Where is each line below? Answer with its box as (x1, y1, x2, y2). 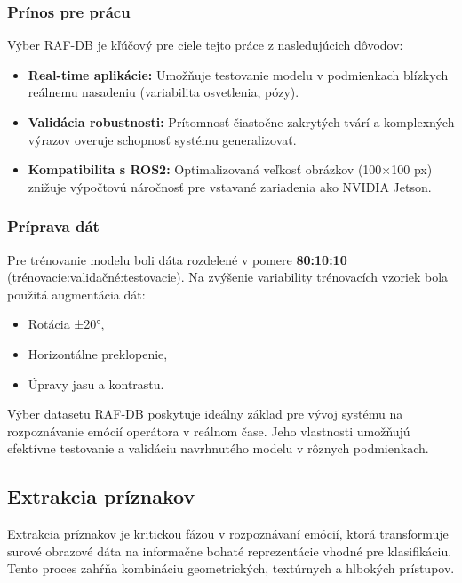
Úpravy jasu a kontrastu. (28, 374, 164, 393)
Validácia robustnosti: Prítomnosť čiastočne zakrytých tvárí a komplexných (28, 113, 455, 131)
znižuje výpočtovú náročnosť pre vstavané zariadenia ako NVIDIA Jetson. (28, 177, 432, 196)
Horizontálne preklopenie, (28, 344, 168, 363)
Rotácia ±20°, (28, 315, 105, 333)
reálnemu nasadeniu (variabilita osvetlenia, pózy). (28, 83, 299, 101)
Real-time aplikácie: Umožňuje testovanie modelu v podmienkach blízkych (28, 65, 449, 84)
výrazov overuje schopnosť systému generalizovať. (28, 130, 297, 148)
